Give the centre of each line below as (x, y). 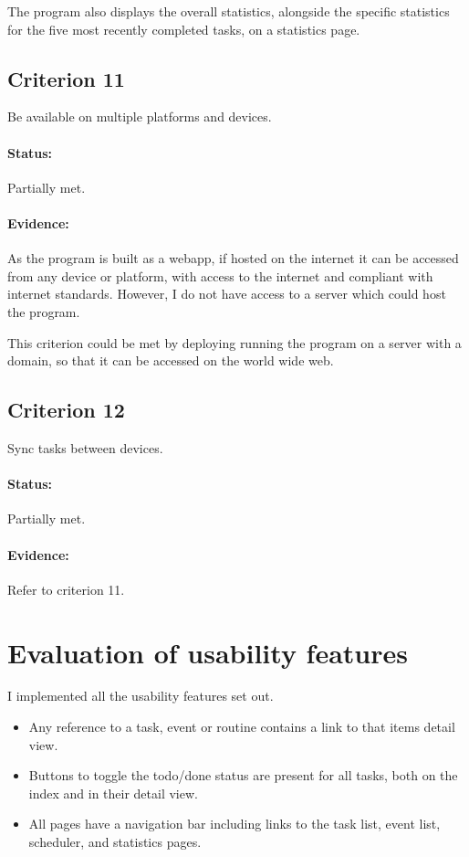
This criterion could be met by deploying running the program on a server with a (234, 342)
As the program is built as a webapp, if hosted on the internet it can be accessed (233, 258)
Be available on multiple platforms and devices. (140, 116)
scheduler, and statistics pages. (115, 841)
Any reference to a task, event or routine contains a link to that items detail (242, 727)
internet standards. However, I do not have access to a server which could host (227, 294)
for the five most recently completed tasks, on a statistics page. (184, 29)
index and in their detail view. (113, 793)
